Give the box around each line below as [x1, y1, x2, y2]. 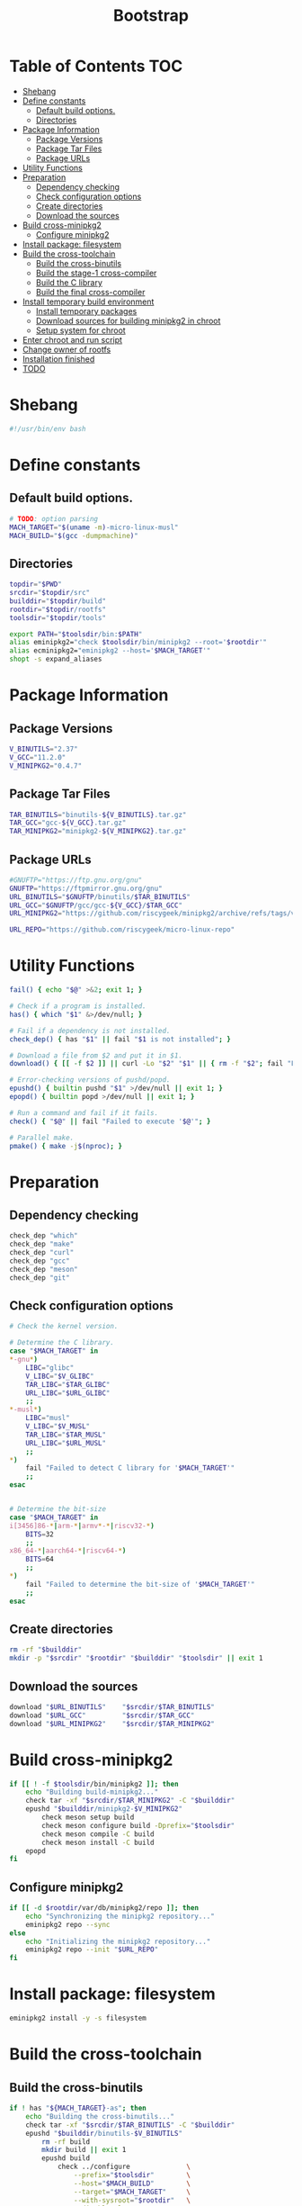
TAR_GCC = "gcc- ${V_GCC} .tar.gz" [9, 818, 127, 828]
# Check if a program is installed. [9, 1002, 147, 1011]
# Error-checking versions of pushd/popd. [9, 1076, 171, 1085]
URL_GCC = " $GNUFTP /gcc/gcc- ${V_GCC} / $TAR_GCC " [9, 901, 182, 910]
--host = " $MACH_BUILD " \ [73, 2179, 191, 2188]
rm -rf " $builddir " [9, 1645, 83, 1654]
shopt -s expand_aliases [9, 654, 102, 664]
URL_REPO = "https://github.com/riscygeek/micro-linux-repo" [9, 925, 235, 934]
